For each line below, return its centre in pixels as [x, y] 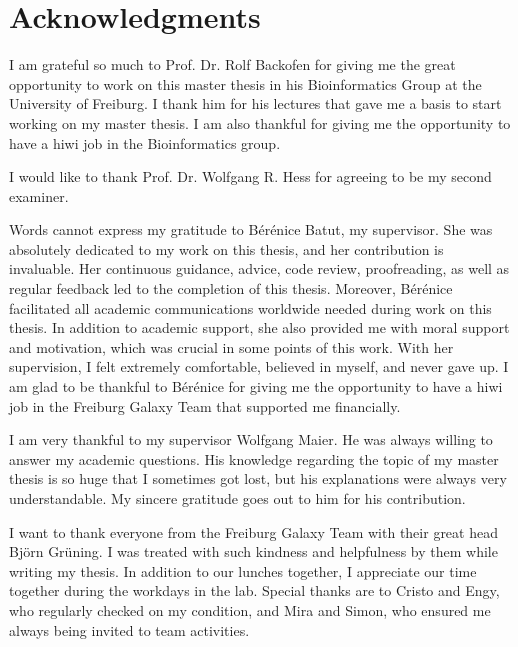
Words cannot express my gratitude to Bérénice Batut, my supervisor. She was [251, 229]
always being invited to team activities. [129, 629]
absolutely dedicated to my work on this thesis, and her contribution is [226, 248]
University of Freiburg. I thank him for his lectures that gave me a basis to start [255, 103]
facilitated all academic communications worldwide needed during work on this [250, 307]
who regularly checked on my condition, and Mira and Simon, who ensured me [250, 609]
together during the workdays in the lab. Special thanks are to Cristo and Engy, [254, 590]
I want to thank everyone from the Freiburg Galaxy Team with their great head [253, 531]
